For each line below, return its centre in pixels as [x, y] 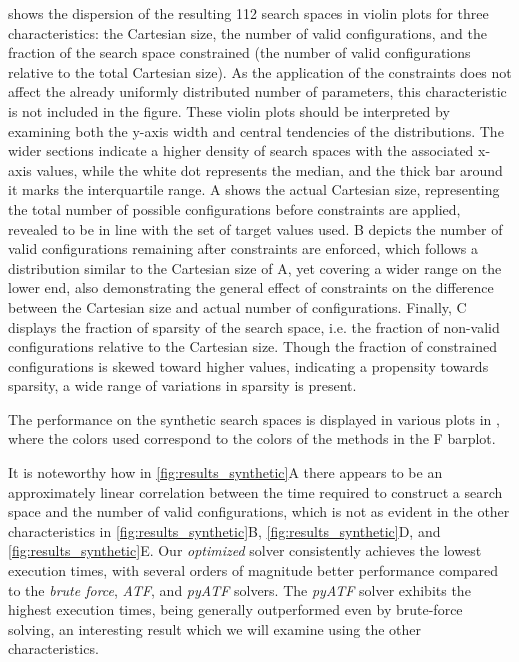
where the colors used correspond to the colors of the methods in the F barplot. [252, 438]
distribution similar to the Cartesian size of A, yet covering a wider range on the [255, 267]
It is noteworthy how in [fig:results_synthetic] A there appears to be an [225, 472]
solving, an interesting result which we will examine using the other [215, 628]
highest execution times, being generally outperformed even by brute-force [235, 609]
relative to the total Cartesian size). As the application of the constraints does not [260, 71]
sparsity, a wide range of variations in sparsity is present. [182, 385]
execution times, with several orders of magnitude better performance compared [253, 570]
